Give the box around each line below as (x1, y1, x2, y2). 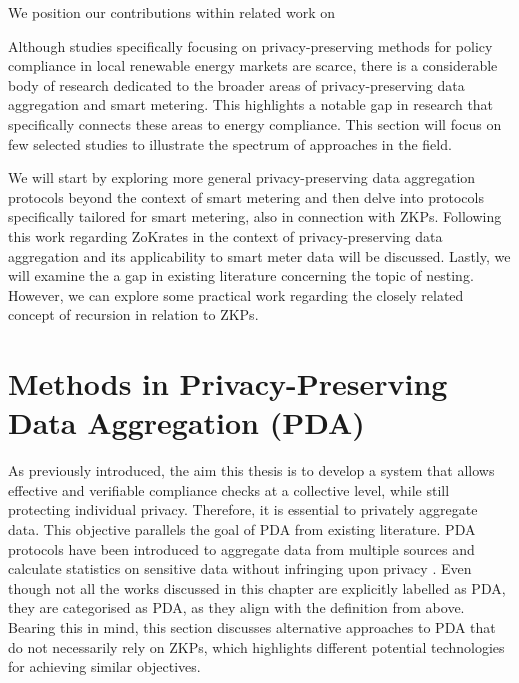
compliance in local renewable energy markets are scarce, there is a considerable (8, 55, 498, 76)
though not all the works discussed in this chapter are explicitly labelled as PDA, (8, 577, 506, 598)
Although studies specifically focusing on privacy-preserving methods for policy (8, 35, 493, 56)
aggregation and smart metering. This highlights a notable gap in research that (8, 94, 494, 115)
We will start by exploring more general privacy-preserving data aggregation (8, 167, 476, 188)
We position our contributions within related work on (8, 2, 336, 22)
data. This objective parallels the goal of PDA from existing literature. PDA (8, 519, 476, 539)
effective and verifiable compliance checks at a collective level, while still (8, 479, 450, 500)
